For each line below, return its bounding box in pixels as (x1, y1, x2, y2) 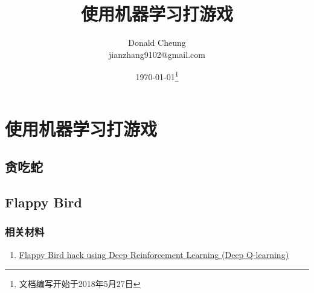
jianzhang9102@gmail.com (109, 48, 205, 60)
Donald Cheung (128, 36, 186, 49)
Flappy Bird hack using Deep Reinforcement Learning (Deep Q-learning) (19, 248, 289, 260)
